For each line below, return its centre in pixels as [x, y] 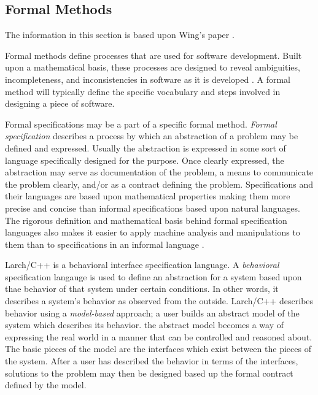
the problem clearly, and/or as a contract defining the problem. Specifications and [159, 184]
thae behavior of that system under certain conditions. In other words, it [142, 289]
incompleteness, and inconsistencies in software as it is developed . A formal [148, 79]
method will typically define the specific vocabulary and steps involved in [143, 91]
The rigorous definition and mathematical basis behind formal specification [146, 220]
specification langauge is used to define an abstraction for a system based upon [153, 276]
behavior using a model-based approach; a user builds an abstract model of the [152, 313]
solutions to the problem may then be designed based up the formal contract [149, 373]
